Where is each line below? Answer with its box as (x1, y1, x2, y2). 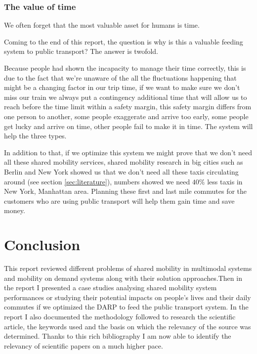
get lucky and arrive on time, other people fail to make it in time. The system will (4, 121, 253, 131)
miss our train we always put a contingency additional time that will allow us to (4, 91, 247, 102)
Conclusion (4, 234, 81, 255)
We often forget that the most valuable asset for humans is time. (4, 20, 200, 30)
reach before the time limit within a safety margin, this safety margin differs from (4, 101, 252, 112)
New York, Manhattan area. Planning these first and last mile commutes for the (4, 186, 247, 196)
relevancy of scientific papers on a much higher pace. (4, 340, 163, 351)
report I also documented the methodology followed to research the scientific (4, 311, 236, 321)
